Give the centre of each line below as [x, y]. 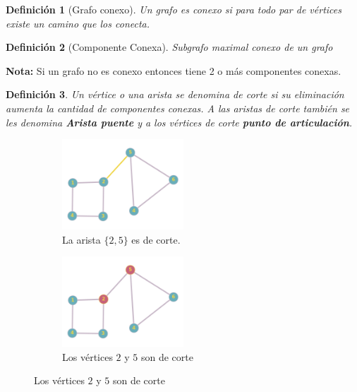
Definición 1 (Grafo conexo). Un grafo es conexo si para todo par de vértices [174, 9]
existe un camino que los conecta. [78, 23]
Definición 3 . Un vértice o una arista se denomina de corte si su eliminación [175, 94]
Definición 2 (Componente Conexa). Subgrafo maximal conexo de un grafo [169, 47]
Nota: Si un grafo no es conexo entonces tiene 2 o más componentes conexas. [174, 70]
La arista [81, 239]
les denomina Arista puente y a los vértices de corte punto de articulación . [179, 122]
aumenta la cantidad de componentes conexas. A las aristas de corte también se [178, 108]
